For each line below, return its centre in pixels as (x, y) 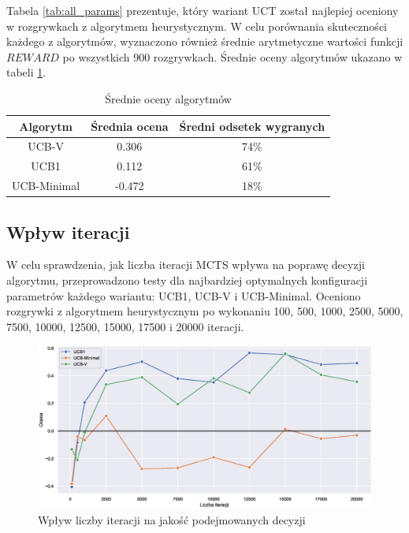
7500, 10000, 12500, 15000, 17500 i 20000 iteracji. (125, 326)
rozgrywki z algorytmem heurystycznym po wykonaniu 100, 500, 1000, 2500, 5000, (205, 311)
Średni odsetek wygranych (252, 126)
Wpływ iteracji (68, 231)
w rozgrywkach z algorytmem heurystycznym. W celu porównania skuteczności (197, 26)
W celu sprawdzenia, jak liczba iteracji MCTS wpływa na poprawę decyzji (186, 265)
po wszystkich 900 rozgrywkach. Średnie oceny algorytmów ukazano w (232, 56)
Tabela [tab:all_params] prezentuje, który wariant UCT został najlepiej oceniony (203, 10)
